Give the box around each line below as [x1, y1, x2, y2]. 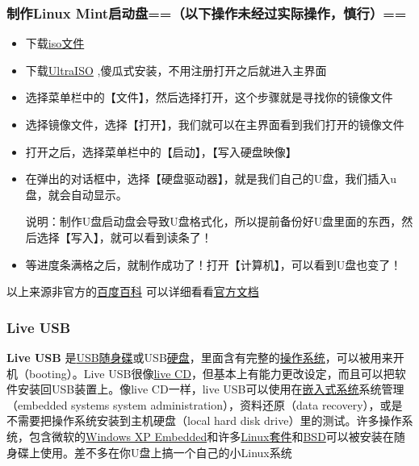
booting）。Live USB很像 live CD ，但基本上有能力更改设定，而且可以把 [28, 364, 395, 381]
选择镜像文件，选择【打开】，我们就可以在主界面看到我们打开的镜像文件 [25, 116, 404, 132]
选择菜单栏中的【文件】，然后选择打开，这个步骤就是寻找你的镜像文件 [25, 89, 393, 106]
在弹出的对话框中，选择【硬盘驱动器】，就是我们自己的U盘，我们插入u [25, 170, 397, 187]
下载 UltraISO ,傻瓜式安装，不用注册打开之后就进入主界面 [25, 61, 327, 78]
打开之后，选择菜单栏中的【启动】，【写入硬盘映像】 [25, 143, 297, 160]
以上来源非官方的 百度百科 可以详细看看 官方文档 [6, 283, 259, 300]
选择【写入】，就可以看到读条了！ [36, 228, 212, 245]
